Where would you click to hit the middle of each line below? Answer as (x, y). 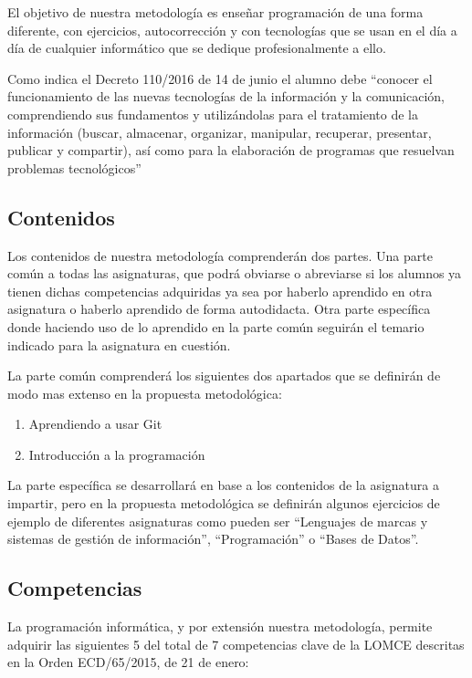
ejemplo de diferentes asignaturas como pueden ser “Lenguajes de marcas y (218, 521)
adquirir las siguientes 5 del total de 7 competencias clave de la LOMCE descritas (236, 644)
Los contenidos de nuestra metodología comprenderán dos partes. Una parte (220, 255)
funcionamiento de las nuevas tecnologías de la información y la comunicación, (226, 96)
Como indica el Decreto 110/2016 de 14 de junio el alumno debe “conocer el (220, 78)
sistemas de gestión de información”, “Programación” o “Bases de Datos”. (213, 539)
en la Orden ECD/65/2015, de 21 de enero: (128, 662)
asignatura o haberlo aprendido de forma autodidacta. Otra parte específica (219, 309)
